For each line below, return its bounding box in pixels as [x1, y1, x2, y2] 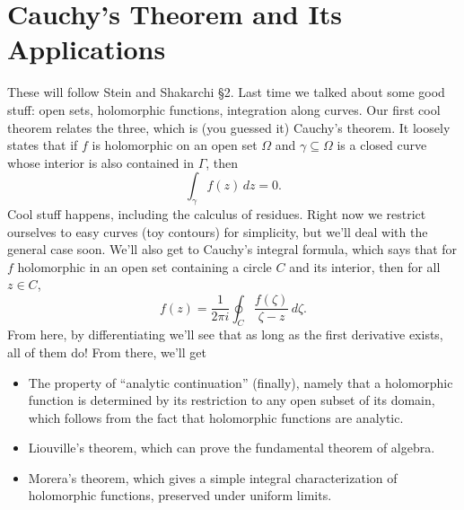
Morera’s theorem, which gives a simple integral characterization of [28, 468, 398, 487]
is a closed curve [337, 136, 427, 154]
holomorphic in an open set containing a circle [17, 257, 272, 276]
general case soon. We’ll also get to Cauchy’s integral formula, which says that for [7, 240, 458, 259]
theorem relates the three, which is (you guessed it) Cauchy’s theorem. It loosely [7, 118, 451, 136]
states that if [7, 136, 78, 154]
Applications [7, 31, 166, 67]
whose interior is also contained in [7, 153, 194, 171]
